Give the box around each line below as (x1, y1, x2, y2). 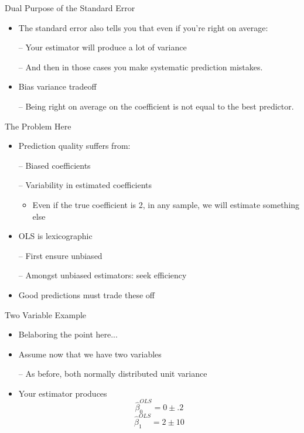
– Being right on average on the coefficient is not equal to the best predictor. (18, 100, 294, 112)
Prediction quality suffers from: (18, 139, 131, 152)
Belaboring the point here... (18, 328, 118, 340)
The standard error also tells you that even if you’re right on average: (18, 21, 268, 33)
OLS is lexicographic (18, 230, 93, 242)
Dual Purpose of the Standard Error (5, 2, 135, 13)
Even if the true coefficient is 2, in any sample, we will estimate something (32, 198, 300, 210)
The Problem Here (5, 120, 71, 132)
